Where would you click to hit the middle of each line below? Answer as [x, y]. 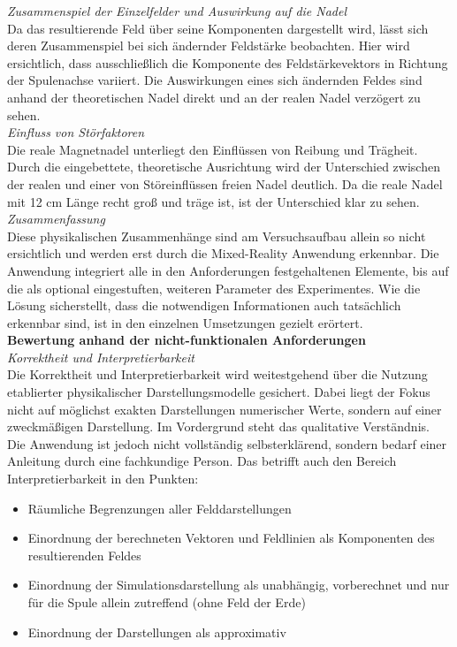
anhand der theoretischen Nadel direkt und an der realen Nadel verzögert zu [214, 97]
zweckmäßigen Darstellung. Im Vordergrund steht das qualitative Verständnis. [218, 426]
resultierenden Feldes [84, 555]
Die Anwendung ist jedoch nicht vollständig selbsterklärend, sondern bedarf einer [227, 443]
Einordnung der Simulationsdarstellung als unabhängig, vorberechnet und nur [239, 585]
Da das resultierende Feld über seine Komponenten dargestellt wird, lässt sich [218, 28]
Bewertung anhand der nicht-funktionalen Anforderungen [187, 340]
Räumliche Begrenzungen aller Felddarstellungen [160, 508]
